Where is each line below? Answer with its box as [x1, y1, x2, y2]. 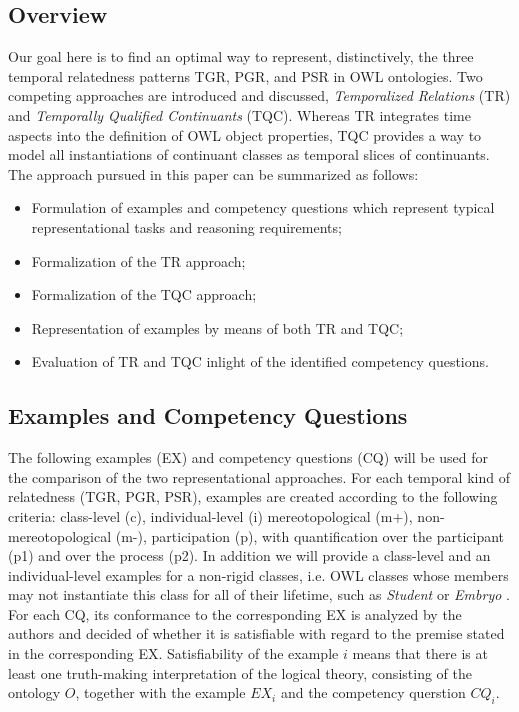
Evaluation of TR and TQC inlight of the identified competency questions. [31, 351, 489, 372]
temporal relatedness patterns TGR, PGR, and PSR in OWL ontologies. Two [8, 65, 483, 86]
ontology [8, 682, 61, 703]
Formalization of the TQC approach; [31, 284, 257, 305]
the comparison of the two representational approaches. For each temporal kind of [8, 466, 510, 487]
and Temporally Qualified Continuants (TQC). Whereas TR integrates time [8, 104, 471, 125]
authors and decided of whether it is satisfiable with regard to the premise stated [8, 623, 505, 644]
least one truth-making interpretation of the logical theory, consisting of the [8, 662, 472, 683]
